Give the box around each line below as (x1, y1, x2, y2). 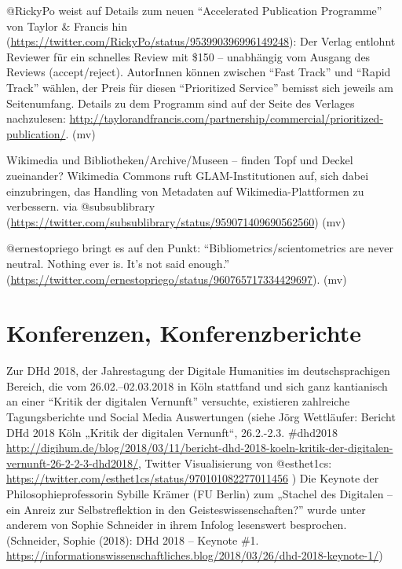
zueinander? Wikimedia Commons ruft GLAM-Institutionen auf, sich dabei (6, 167, 369, 183)
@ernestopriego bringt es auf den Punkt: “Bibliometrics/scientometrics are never (6, 240, 393, 256)
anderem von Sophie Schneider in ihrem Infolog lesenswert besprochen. (6, 516, 347, 533)
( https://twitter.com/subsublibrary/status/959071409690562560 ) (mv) (6, 213, 345, 229)
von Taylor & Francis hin (6, 17, 127, 34)
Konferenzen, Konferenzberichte (6, 317, 362, 349)
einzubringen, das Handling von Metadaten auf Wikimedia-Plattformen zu (6, 182, 364, 199)
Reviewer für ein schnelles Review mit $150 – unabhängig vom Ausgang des (6, 48, 371, 64)
